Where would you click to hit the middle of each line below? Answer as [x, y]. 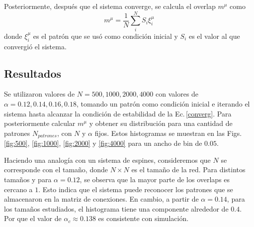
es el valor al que [214, 36]
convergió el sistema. [35, 46]
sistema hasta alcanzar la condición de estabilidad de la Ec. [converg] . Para [118, 113]
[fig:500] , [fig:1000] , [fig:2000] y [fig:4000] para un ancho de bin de [103, 143]
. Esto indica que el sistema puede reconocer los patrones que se [136, 189]
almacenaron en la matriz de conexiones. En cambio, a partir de [101, 199]
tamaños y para [28, 179]
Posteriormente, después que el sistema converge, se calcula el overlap [110, 6]
